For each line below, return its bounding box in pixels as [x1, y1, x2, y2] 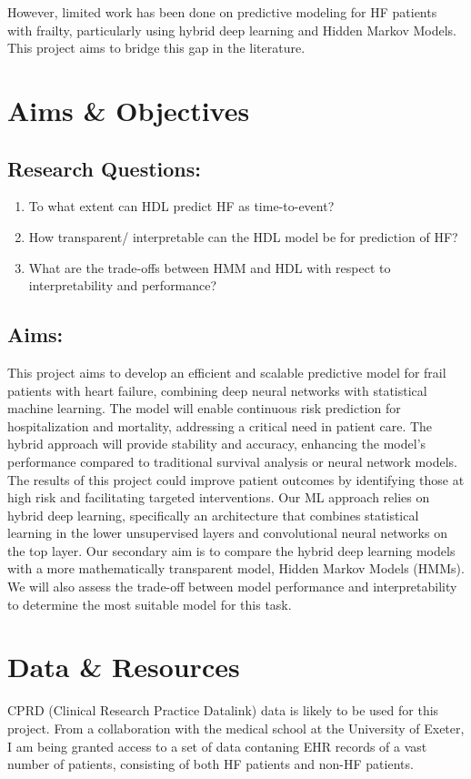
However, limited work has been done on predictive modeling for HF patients [7, 3, 437, 21]
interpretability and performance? [28, 276, 217, 295]
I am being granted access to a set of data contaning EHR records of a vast [7, 736, 427, 755]
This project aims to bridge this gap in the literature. [7, 38, 306, 57]
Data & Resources [7, 648, 240, 685]
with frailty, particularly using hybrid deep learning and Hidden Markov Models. [7, 20, 457, 39]
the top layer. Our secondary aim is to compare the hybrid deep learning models [7, 541, 456, 560]
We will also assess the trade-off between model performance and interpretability [7, 577, 457, 596]
